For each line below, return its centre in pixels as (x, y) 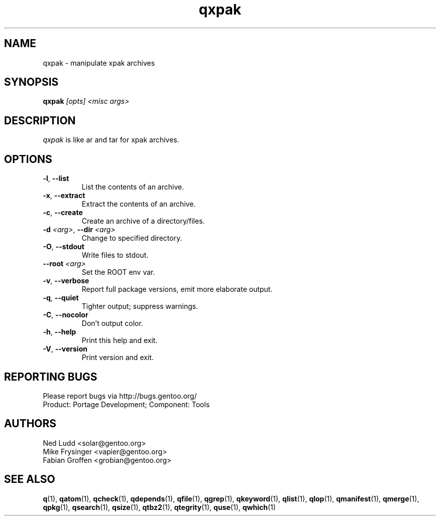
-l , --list (56, 179)
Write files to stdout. (115, 255)
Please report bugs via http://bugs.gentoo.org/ (120, 396)
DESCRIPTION (40, 120)
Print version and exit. (118, 358)
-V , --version (65, 349)
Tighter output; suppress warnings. (140, 306)
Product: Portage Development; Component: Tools (126, 404)
